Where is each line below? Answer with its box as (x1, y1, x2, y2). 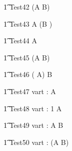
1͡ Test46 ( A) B (3, 69, 52, 80)
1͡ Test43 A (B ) (3, 18, 52, 29)
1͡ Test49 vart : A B (3, 120, 63, 130)
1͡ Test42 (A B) (3, 2, 50, 12)
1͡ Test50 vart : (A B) (3, 136, 69, 147)
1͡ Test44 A (3, 35, 37, 46)
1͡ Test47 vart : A (3, 86, 56, 96)
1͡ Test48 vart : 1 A (3, 103, 62, 113)
